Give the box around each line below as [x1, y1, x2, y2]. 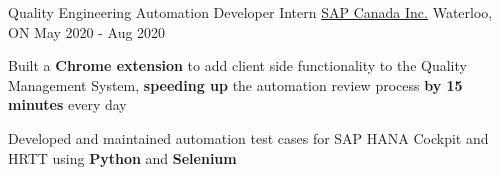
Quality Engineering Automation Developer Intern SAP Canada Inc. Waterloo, [8, 2, 493, 22]
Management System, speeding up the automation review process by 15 [8, 74, 463, 95]
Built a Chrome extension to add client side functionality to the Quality [8, 55, 467, 76]
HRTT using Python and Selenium [8, 147, 237, 168]
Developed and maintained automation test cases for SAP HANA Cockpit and [8, 127, 489, 148]
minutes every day [8, 94, 127, 115]
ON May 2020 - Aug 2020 [8, 21, 166, 42]
